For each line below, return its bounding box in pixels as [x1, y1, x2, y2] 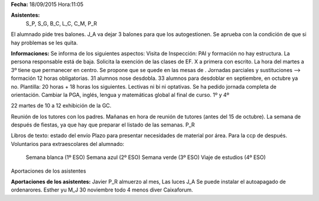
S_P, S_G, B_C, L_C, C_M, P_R [25, 20, 97, 27]
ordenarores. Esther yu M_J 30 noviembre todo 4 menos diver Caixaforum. [11, 186, 193, 193]
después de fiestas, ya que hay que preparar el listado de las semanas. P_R [11, 121, 195, 128]
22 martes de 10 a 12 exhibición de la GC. [11, 102, 112, 109]
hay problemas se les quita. [11, 39, 78, 46]
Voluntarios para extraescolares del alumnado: [11, 140, 125, 147]
